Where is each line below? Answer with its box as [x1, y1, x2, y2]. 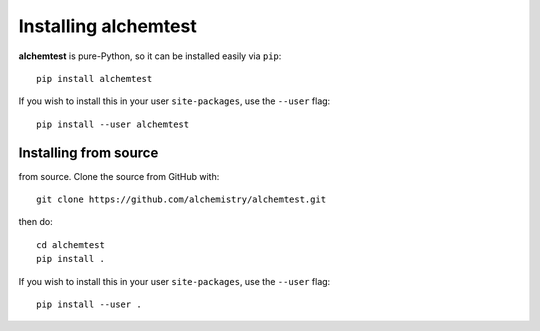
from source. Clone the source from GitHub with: [18, 170, 220, 182]
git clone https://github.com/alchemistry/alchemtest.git [36, 194, 327, 205]
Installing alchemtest [18, 15, 197, 37]
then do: [18, 216, 54, 228]
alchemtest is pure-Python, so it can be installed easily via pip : [18, 50, 282, 62]
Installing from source [18, 144, 159, 161]
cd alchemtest [36, 239, 105, 250]
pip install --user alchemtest [36, 118, 190, 130]
